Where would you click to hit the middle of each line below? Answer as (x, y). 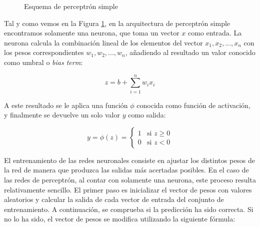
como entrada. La (215, 33)
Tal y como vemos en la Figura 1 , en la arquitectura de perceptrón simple (117, 23)
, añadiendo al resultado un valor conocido (190, 52)
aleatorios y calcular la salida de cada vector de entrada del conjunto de (114, 199)
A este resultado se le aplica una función (66, 105)
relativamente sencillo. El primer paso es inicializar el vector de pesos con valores (128, 189)
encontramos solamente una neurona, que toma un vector (92, 33)
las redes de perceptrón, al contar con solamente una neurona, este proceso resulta (130, 180)
